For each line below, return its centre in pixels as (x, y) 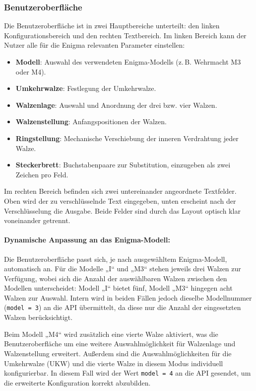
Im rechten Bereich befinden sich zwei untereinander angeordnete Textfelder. (120, 191)
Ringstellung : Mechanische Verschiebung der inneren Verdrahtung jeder (127, 138)
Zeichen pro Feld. (42, 174)
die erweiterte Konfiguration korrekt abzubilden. (77, 382)
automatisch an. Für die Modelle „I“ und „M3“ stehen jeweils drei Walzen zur (123, 269)
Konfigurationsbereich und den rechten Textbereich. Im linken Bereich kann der (125, 35)
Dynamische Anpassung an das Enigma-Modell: (87, 240)
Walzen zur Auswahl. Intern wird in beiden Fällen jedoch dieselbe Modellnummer (128, 297)
